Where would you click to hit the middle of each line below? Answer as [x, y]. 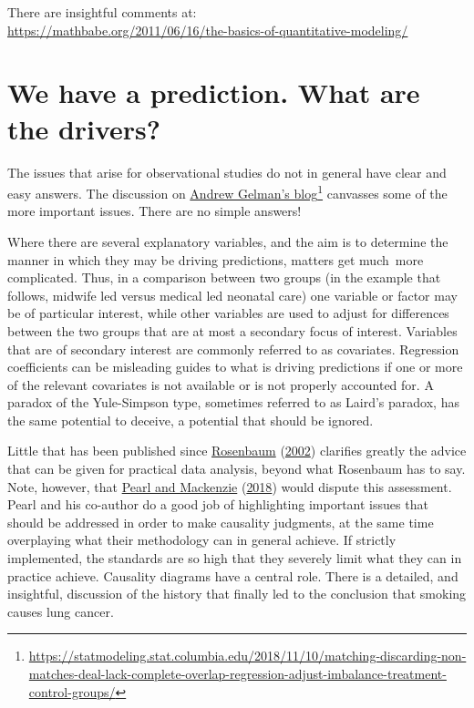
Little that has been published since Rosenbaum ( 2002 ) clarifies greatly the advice [237, 451]
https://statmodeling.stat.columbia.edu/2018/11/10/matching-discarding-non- [247, 656]
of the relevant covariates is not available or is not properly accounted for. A [221, 384]
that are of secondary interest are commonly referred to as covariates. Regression [233, 349]
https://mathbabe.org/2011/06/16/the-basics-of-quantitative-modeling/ [208, 30]
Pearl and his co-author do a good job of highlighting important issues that [218, 504]
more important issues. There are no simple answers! [155, 211]
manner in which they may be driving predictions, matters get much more [216, 259]
